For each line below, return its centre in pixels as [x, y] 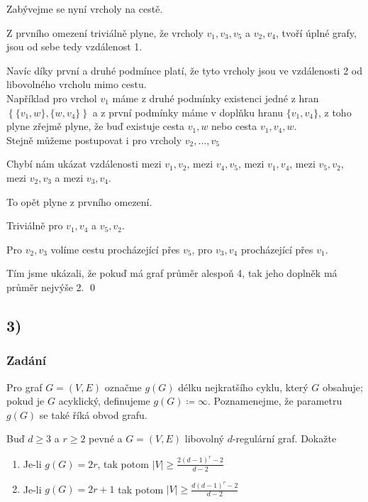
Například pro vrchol [52, 98]
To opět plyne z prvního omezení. [79, 201]
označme [123, 387]
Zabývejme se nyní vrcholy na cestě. [85, 9]
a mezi [69, 177]
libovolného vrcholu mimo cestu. [77, 84]
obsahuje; [342, 387]
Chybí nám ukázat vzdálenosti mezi [84, 164]
